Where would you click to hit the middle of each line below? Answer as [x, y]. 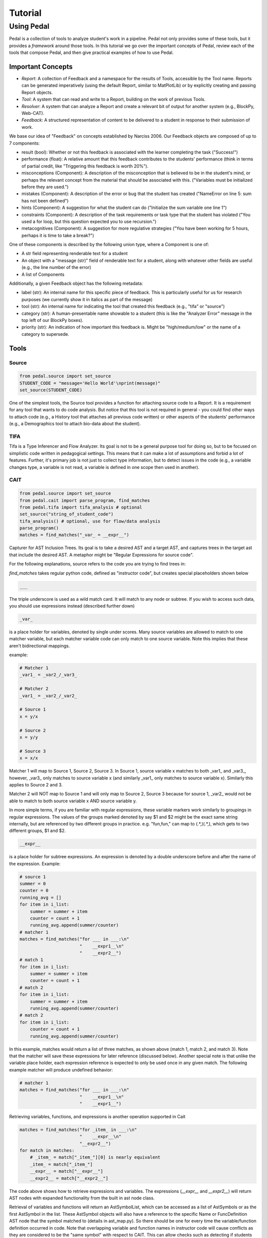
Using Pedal [29, 26]
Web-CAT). [33, 113]
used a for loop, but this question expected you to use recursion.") [89, 221]
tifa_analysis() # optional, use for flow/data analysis [90, 521]
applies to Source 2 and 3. [36, 784]
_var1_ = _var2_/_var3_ [48, 675]
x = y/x [29, 716]
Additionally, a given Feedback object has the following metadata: [76, 284]
